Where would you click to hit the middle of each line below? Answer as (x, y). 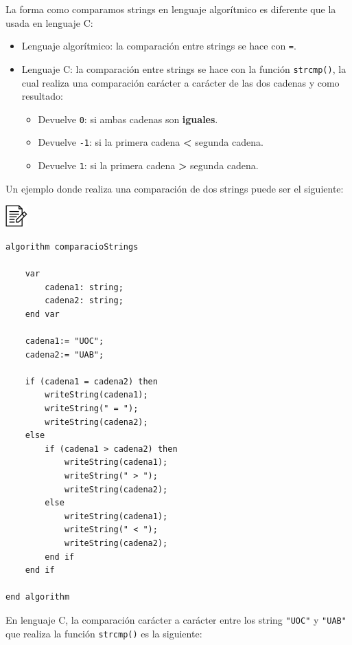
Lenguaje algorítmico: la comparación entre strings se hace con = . (159, 46)
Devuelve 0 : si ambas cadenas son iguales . (128, 119)
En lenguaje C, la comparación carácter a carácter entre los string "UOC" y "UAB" (176, 619)
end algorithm (38, 597)
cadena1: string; (84, 287)
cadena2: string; (84, 301)
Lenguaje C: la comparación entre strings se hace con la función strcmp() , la (184, 68)
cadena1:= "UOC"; (64, 341)
